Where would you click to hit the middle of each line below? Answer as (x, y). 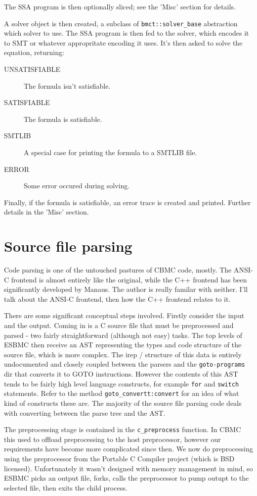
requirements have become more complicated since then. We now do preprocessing (128, 449)
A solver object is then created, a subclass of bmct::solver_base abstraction (121, 23)
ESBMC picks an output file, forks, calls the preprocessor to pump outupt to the (127, 478)
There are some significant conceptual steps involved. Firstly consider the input (124, 315)
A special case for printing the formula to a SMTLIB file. (110, 152)
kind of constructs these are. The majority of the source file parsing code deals (123, 403)
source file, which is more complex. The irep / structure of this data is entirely (123, 354)
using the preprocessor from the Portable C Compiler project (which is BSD (119, 459)
